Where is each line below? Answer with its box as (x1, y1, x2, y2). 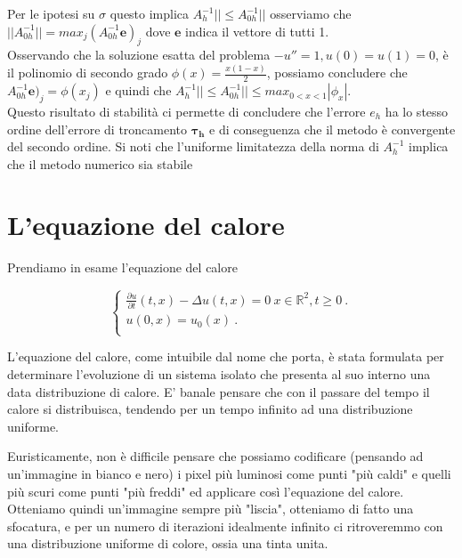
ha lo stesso (385, 101, 449, 120)
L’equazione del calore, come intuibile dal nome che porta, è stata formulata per (7, 347, 444, 366)
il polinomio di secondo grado (7, 63, 168, 82)
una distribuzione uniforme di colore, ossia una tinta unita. (7, 534, 328, 553)
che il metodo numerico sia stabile (7, 154, 193, 173)
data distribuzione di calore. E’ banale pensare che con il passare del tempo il (7, 382, 430, 400)
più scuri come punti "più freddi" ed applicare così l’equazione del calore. (7, 481, 404, 500)
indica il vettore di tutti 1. (185, 21, 329, 40)
